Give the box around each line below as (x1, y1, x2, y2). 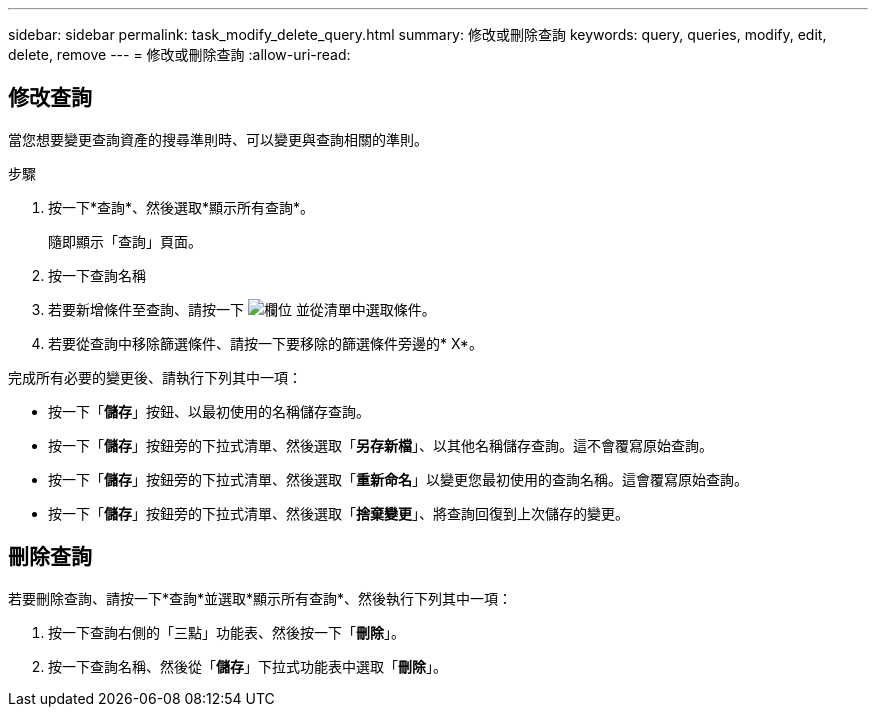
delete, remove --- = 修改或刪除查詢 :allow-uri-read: (8, 46, 351, 63)
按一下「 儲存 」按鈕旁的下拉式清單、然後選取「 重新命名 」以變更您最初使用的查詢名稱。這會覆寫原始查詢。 (48, 470, 748, 488)
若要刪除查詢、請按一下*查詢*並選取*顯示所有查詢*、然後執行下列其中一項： (8, 589, 513, 607)
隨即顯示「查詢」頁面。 (48, 232, 202, 250)
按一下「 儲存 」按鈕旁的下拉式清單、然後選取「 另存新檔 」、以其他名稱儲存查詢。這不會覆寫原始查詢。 (48, 436, 713, 454)
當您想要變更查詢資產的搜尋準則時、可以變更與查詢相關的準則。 (8, 130, 428, 148)
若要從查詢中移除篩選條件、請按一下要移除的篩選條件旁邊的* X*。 (48, 334, 483, 352)
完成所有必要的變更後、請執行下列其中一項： (8, 368, 302, 386)
